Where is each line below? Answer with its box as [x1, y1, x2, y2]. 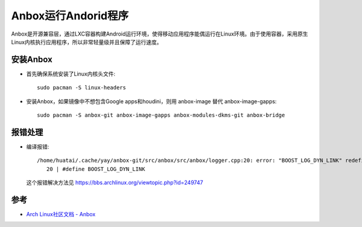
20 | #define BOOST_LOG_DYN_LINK [46, 165, 145, 172]
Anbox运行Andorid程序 [11, 9, 129, 22]
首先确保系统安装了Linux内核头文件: [26, 70, 116, 77]
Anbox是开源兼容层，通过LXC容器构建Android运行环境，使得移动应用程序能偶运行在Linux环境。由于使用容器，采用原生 [11, 30, 308, 37]
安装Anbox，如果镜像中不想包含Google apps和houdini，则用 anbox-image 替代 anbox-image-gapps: [26, 97, 277, 105]
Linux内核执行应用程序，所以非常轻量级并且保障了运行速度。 [11, 38, 162, 45]
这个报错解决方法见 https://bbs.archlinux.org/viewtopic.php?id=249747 [26, 179, 203, 187]
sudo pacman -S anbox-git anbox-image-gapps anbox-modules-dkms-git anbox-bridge [37, 112, 285, 119]
